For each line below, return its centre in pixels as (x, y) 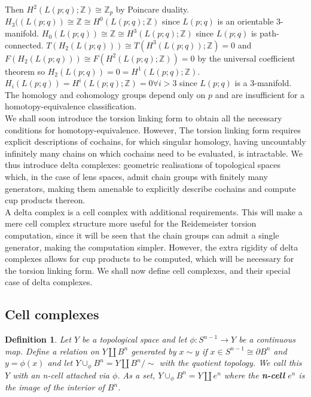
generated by (154, 351)
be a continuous (267, 339)
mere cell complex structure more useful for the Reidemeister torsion (131, 223)
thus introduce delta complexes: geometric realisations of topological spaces (143, 165)
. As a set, (136, 375)
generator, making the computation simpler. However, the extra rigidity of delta (152, 247)
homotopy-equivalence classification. (71, 106)
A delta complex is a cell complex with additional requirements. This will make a (154, 211)
